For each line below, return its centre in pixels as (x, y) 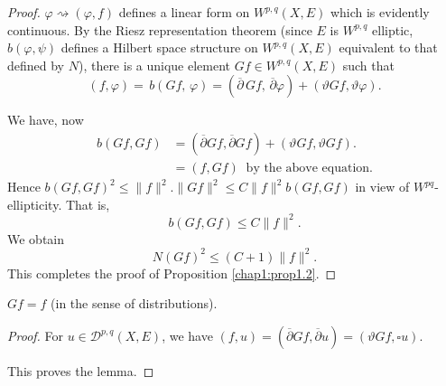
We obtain (36, 238)
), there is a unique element (154, 65)
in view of (382, 187)
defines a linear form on (184, 12)
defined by (36, 65)
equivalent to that (388, 47)
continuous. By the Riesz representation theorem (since (160, 29)
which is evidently (380, 12)
